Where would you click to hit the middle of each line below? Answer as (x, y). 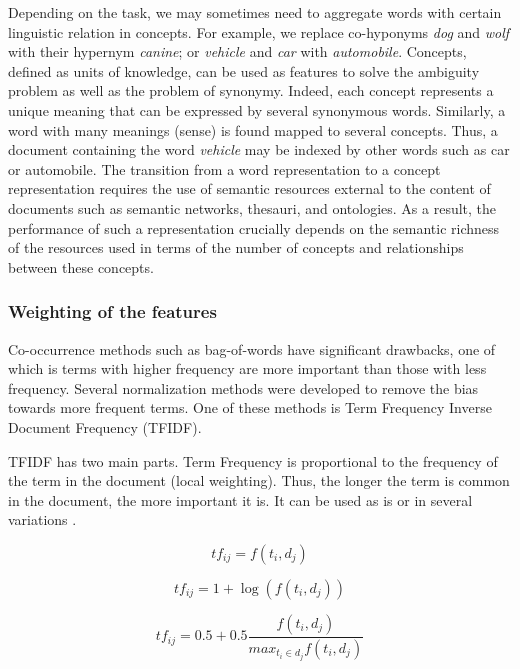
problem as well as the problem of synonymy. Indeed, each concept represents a (251, 90)
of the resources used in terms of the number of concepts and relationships (236, 247)
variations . (42, 519)
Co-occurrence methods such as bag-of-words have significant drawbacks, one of (252, 348)
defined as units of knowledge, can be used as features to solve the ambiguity (244, 70)
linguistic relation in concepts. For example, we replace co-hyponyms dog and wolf (259, 31)
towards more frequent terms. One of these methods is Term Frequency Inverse (250, 407)
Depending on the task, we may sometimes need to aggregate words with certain (255, 12)
